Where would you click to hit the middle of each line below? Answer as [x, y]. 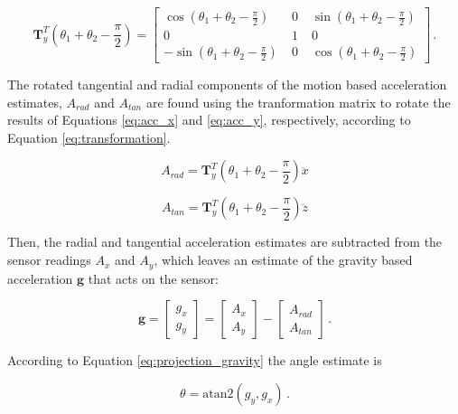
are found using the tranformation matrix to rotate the [298, 102]
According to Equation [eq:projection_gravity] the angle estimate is [195, 360]
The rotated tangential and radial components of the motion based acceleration [227, 85]
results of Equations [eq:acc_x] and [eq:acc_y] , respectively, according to [209, 120]
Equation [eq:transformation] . [89, 137]
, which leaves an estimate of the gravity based [283, 260]
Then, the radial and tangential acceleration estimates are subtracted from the [225, 242]
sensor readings [49, 260]
